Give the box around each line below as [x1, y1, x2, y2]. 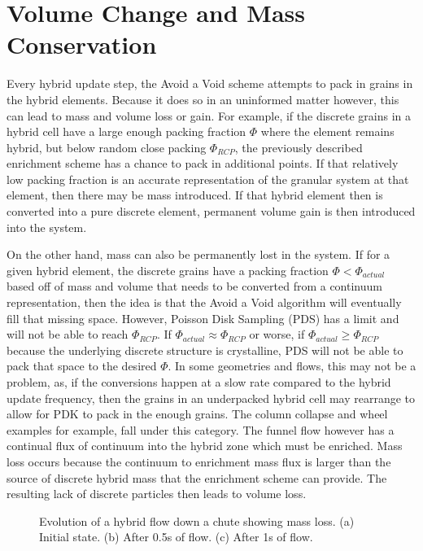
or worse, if [249, 326, 305, 343]
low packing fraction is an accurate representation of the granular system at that [7, 170, 409, 187]
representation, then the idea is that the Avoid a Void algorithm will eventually [7, 294, 402, 311]
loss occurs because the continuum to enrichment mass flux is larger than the [7, 453, 391, 470]
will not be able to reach [7, 326, 129, 343]
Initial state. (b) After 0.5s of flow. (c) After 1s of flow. [39, 528, 313, 545]
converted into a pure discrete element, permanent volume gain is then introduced [7, 203, 416, 220]
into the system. [7, 218, 87, 235]
